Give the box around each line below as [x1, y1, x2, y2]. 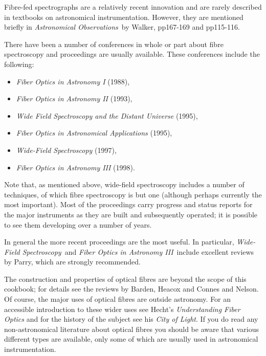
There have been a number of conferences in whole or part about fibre [4, 38, 224, 49]
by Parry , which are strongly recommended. [4, 256, 141, 267]
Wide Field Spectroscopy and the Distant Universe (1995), [16, 110, 198, 121]
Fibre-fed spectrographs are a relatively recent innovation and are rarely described [4, 2, 262, 12]
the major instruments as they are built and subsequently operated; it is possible [4, 209, 258, 219]
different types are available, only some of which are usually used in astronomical [4, 333, 258, 344]
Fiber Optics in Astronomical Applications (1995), [16, 127, 172, 138]
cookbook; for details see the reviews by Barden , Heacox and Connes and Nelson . [4, 283, 259, 294]
